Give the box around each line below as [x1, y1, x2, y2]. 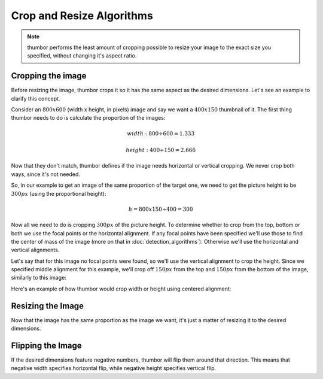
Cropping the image [11, 71, 87, 81]
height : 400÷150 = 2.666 [126, 147, 196, 153]
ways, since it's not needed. [11, 171, 81, 178]
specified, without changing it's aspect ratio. [27, 52, 137, 59]
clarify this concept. [11, 95, 60, 102]
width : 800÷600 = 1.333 [126, 130, 195, 137]
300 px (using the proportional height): [11, 190, 106, 197]
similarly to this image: [11, 274, 67, 281]
